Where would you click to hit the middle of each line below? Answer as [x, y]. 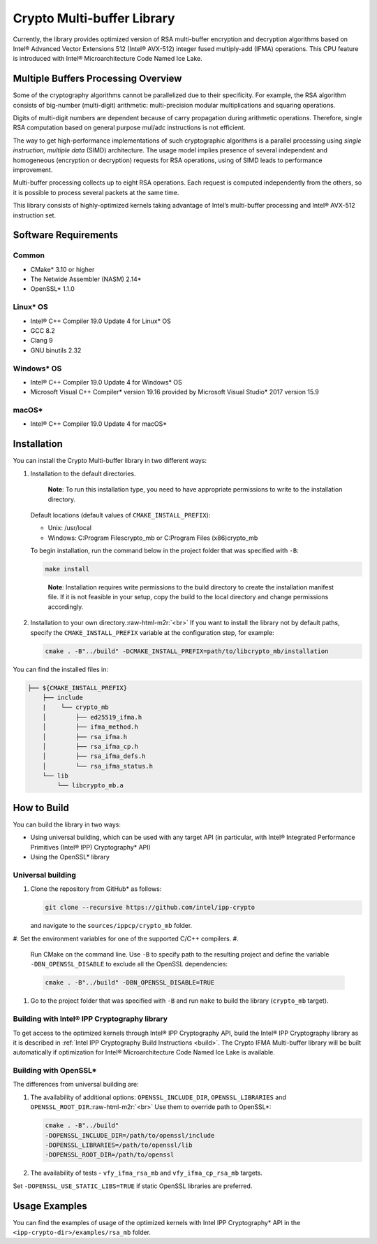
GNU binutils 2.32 [56, 350]
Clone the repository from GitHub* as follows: [96, 889]
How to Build [41, 808]
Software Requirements [66, 235]
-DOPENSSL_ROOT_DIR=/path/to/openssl [110, 1155]
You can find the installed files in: [60, 669]
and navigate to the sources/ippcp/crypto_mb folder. [111, 926]
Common [29, 255]
